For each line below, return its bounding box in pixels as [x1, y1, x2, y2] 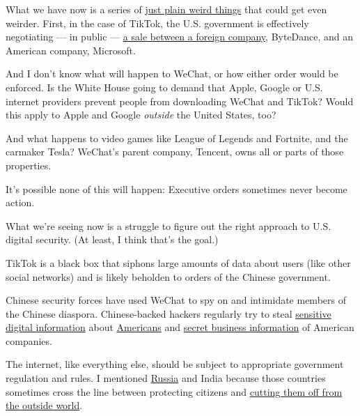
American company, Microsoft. [6, 43, 136, 57]
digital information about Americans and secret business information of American [6, 320, 354, 334]
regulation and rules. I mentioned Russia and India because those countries [6, 371, 326, 385]
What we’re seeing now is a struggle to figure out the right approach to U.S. [6, 218, 331, 233]
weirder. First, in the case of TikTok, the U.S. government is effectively [6, 15, 309, 30]
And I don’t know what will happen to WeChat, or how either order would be [6, 66, 338, 81]
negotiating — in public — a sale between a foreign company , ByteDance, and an [6, 29, 354, 44]
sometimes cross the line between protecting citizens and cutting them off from [6, 384, 343, 399]
